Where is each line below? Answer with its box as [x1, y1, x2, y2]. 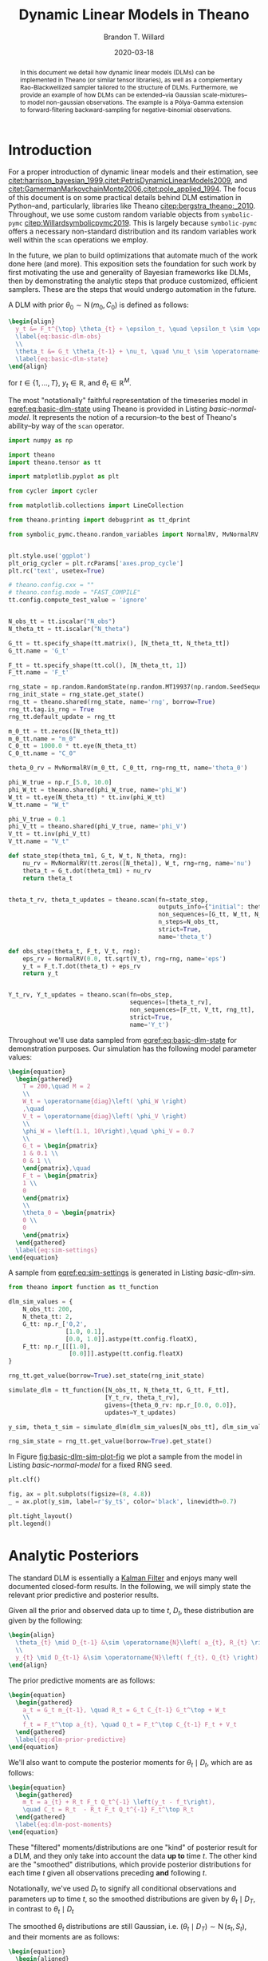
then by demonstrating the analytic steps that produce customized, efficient [8, 276, 258, 286]
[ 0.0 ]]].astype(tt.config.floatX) [69, 1350, 183, 1358]
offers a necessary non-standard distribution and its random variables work [8, 226, 257, 237]
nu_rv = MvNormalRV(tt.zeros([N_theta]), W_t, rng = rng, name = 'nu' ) [22, 859, 251, 867]
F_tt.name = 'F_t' [8, 669, 69, 677]
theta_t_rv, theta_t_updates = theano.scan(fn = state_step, [8, 896, 209, 904]
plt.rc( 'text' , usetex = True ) [8, 566, 105, 575]
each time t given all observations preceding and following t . [8, 1867, 207, 1877]
